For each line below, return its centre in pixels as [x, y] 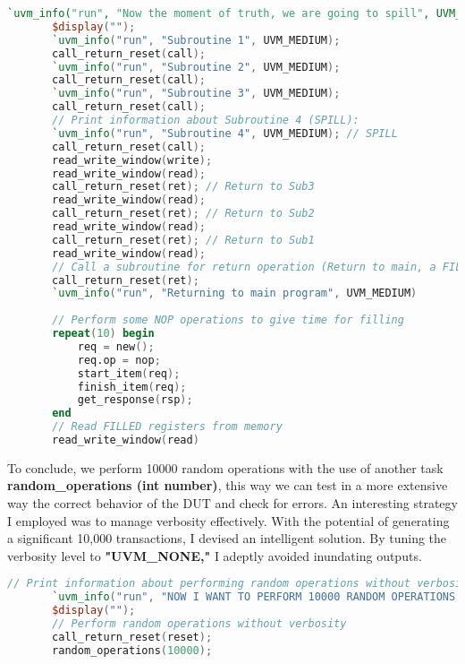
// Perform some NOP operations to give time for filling [228, 320]
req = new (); [116, 346]
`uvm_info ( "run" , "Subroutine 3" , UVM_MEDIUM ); [196, 94]
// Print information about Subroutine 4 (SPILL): [206, 120]
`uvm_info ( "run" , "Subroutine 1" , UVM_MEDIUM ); [196, 40]
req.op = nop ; [119, 360]
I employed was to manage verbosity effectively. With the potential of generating [228, 520]
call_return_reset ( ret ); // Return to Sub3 [183, 187]
